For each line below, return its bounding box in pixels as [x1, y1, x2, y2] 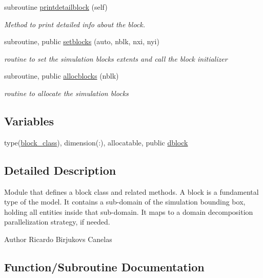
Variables [4, 113, 54, 128]
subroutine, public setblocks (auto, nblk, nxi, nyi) [4, 36, 159, 47]
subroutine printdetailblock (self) [4, 2, 108, 12]
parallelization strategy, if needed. [4, 216, 110, 227]
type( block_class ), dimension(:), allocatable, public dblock [4, 137, 188, 147]
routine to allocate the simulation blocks [4, 87, 129, 98]
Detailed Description [4, 162, 116, 178]
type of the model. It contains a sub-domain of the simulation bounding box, [4, 196, 246, 207]
